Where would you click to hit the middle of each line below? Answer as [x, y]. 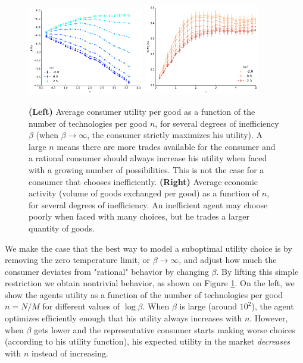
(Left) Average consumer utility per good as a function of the [142, 111]
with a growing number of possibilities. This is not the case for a [146, 169]
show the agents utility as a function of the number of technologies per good [144, 294]
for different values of [81, 306]
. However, [269, 318]
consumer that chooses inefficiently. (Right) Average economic [143, 181]
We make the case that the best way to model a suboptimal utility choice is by [149, 248]
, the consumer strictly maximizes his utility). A [175, 135]
